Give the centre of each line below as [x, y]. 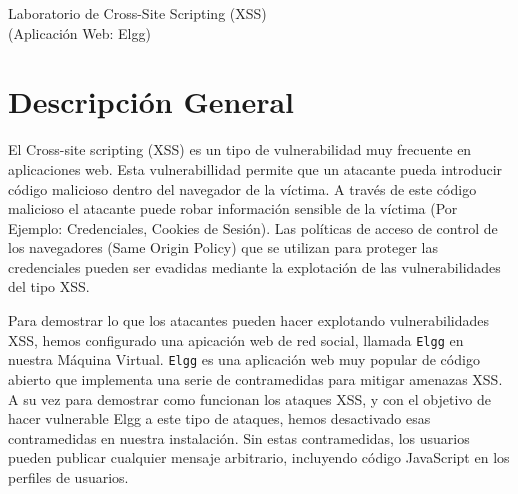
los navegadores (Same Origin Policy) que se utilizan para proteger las [223, 247]
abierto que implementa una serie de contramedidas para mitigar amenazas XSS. [255, 378]
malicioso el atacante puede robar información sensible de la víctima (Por [233, 208]
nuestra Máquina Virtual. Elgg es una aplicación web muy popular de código [244, 359]
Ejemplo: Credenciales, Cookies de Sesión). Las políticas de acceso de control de [253, 227]
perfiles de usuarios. [68, 476]
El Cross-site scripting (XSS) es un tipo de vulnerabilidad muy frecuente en [240, 149]
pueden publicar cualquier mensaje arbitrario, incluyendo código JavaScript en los [259, 457]
